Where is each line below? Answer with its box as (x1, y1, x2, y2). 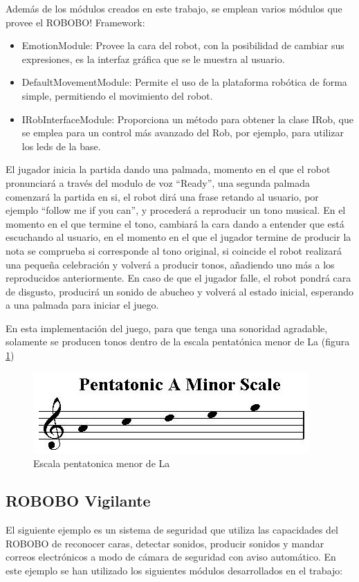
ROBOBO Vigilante (6, 490, 151, 511)
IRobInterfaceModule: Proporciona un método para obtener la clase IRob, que (21, 111, 354, 126)
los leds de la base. (21, 138, 101, 153)
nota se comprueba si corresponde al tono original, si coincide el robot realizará (6, 243, 342, 257)
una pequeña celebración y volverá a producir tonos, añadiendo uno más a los (6, 257, 335, 271)
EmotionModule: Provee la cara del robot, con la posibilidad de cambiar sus (21, 38, 344, 53)
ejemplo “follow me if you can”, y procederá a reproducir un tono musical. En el (6, 203, 346, 217)
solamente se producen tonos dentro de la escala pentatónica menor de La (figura (6, 334, 350, 349)
